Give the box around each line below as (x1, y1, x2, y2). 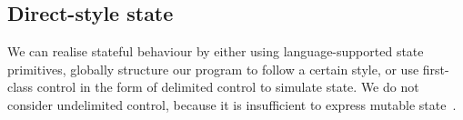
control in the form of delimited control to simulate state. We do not (36, 77, 419, 96)
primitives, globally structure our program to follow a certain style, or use (7, 59, 419, 78)
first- (422, 59, 449, 78)
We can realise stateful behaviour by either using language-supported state (7, 42, 424, 61)
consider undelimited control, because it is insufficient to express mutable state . (7, 95, 457, 114)
